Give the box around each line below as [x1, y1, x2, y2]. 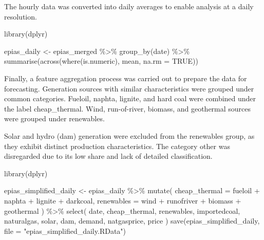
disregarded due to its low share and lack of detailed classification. [4, 151, 213, 161]
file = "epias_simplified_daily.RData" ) [4, 225, 126, 236]
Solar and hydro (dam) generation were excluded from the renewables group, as [4, 130, 255, 141]
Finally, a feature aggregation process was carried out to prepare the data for [4, 72, 247, 83]
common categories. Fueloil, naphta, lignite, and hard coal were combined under [4, 93, 256, 104]
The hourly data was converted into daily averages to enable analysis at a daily [4, 1, 254, 11]
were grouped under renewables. [4, 113, 105, 124]
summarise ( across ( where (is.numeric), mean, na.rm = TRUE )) [4, 56, 198, 66]
